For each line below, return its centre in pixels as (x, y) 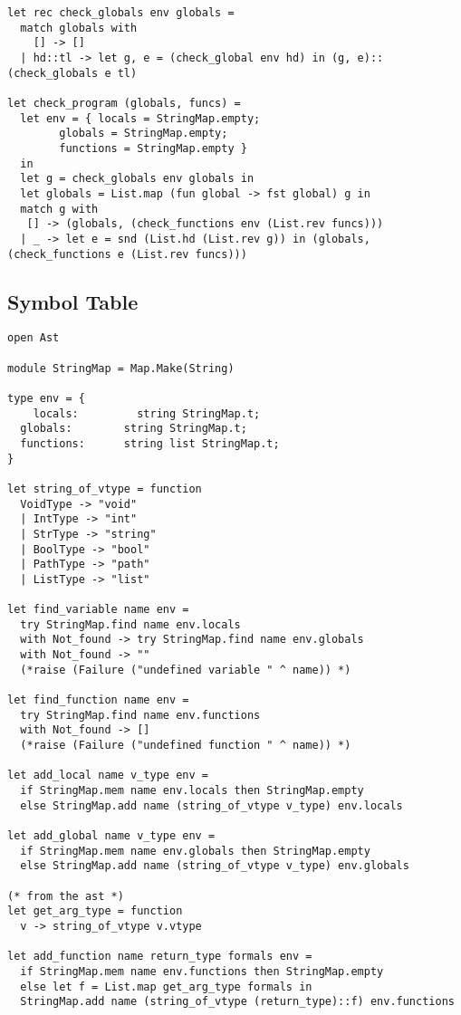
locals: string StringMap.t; (147, 413)
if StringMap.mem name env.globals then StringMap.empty (195, 851)
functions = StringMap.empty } (153, 148)
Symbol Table (73, 301)
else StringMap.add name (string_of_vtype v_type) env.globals (215, 866)
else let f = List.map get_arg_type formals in (166, 986)
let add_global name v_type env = (111, 836)
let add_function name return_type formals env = (160, 957)
